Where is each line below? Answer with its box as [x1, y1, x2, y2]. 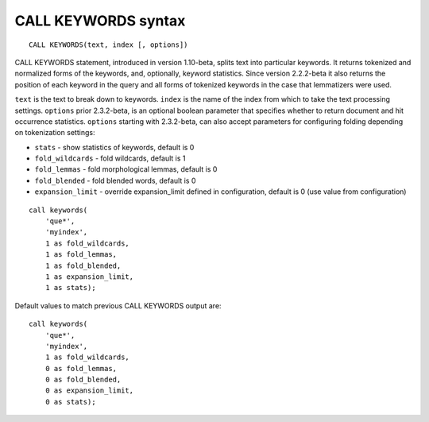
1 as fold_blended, [44, 261, 122, 270]
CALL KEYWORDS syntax [14, 12, 186, 29]
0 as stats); [44, 397, 96, 406]
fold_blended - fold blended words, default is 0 [34, 176, 196, 185]
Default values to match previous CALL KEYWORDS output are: [14, 300, 222, 310]
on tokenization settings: [14, 128, 95, 137]
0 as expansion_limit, [44, 386, 134, 395]
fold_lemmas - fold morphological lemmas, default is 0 [34, 165, 218, 174]
